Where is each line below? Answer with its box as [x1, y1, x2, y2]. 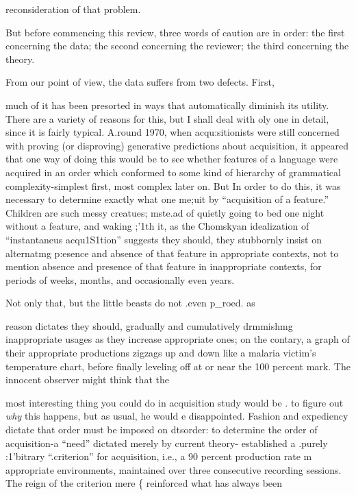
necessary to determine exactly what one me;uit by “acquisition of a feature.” [5, 192, 329, 206]
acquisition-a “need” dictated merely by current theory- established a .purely [5, 435, 328, 450]
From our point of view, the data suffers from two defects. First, [5, 75, 275, 89]
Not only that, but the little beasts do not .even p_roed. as [5, 295, 255, 310]
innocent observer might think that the [5, 372, 169, 387]
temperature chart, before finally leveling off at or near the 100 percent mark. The [5, 359, 351, 373]
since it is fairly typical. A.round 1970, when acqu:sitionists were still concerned [5, 125, 340, 139]
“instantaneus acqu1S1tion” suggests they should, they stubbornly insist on [5, 232, 322, 246]
